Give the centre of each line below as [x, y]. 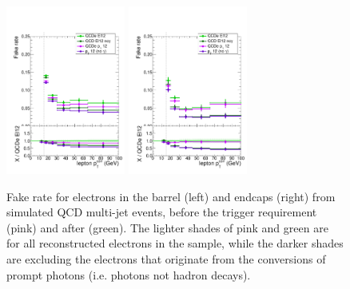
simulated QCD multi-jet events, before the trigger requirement [162, 212]
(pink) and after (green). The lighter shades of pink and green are [167, 227]
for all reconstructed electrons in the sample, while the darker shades [175, 243]
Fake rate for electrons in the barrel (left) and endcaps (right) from [171, 196]
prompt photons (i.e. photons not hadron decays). [129, 274]
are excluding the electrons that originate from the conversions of [166, 258]
